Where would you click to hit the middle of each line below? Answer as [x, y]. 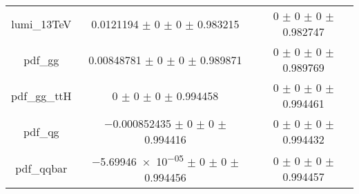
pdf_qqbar [41, 168]
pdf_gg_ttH [41, 95]
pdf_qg [41, 131]
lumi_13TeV [41, 23]
